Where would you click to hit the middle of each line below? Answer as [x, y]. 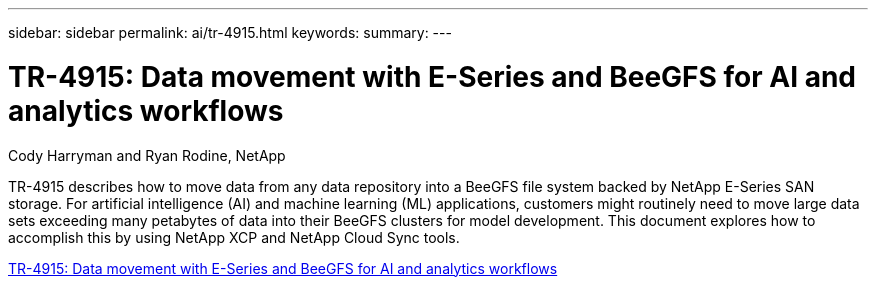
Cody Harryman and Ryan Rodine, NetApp [147, 155]
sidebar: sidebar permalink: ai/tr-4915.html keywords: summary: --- [230, 32]
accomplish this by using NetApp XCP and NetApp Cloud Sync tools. [234, 237]
